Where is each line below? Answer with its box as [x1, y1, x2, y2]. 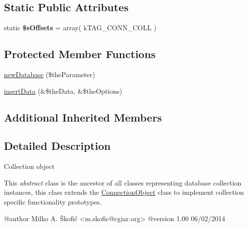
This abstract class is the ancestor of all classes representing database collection [4, 177, 242, 187]
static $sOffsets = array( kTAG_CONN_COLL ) [4, 22, 157, 33]
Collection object [4, 161, 55, 171]
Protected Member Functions [4, 46, 156, 62]
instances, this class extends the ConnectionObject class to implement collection [4, 187, 244, 197]
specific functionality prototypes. [4, 196, 102, 206]
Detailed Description [4, 138, 111, 153]
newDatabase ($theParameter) [4, 69, 95, 79]
